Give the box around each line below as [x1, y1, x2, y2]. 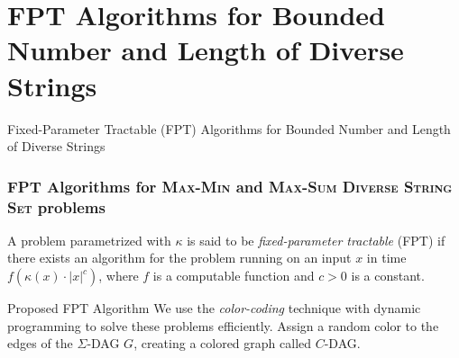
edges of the [7, 334, 73, 353]
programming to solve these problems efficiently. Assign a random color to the [7, 316, 439, 335]
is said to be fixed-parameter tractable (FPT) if [187, 230, 445, 249]
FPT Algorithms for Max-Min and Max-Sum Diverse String [7, 175, 453, 197]
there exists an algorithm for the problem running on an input [7, 248, 352, 267]
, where [98, 266, 139, 285]
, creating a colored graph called [133, 334, 312, 353]
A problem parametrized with [7, 230, 171, 249]
